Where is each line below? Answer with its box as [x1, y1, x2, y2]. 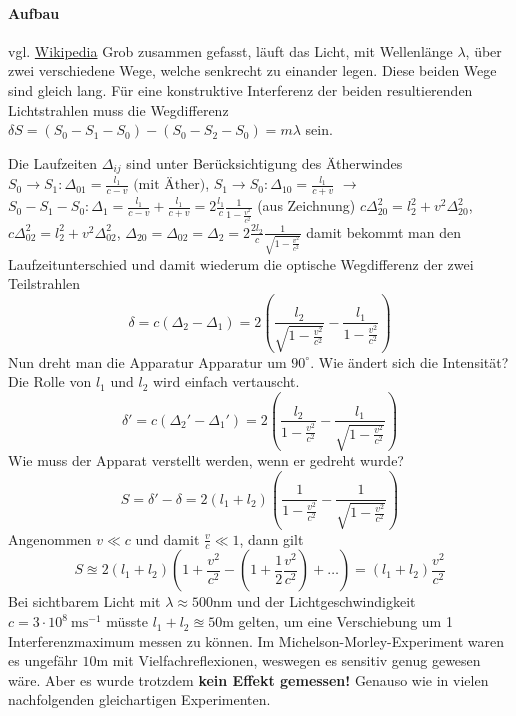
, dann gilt [239, 528, 304, 549]
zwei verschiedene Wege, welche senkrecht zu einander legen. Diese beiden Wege [8, 60, 497, 81]
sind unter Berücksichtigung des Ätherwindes [126, 152, 403, 173]
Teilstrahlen [8, 273, 81, 294]
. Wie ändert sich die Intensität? [310, 351, 509, 372]
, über [465, 40, 502, 61]
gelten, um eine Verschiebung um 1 [238, 611, 453, 632]
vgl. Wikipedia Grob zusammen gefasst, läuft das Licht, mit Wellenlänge [8, 40, 453, 61]
